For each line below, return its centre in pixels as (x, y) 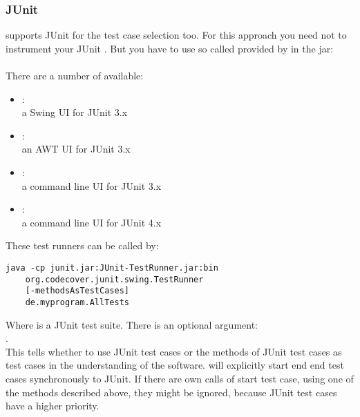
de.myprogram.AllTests (77, 302)
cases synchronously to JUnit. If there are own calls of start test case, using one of (180, 378)
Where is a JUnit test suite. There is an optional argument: (132, 324)
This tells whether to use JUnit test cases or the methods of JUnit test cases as (174, 351)
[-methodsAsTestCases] (77, 291)
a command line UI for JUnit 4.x (92, 222)
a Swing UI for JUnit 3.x (75, 112)
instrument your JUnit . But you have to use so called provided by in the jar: (170, 48)
